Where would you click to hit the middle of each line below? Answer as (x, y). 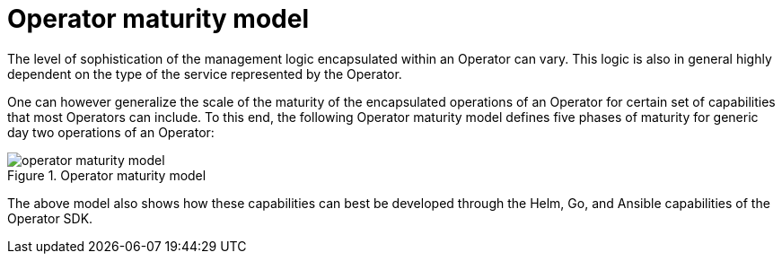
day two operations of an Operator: (111, 132)
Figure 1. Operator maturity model (107, 175)
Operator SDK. (50, 218)
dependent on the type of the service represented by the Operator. (205, 74)
